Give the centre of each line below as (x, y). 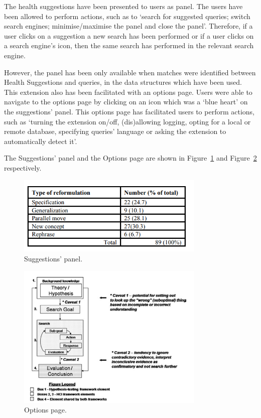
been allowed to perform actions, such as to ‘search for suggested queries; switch (127, 16)
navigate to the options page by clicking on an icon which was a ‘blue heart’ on (126, 102)
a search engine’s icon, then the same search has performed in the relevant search (129, 45)
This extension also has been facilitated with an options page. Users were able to (128, 92)
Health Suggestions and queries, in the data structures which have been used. (123, 82)
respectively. (23, 167)
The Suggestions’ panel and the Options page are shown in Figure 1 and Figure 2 (130, 158)
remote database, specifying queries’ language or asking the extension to (115, 131)
